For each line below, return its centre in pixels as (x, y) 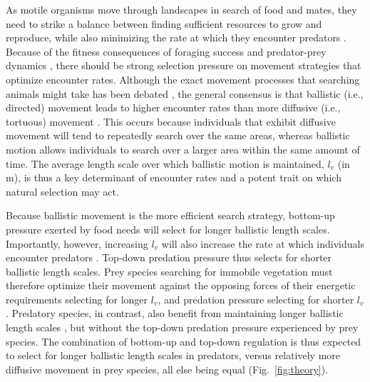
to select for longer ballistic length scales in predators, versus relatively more (173, 355)
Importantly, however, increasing (77, 243)
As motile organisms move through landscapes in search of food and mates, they (181, 9)
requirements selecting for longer (77, 299)
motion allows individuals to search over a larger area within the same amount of (183, 149)
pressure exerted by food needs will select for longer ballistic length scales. (168, 229)
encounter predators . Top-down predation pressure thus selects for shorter (169, 257)
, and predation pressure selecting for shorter (256, 299)
